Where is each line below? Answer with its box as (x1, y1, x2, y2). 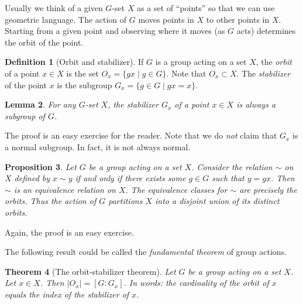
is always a (236, 98, 276, 110)
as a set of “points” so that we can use (137, 2, 275, 13)
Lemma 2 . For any (5, 98, 76, 110)
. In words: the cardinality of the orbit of (123, 277, 269, 289)
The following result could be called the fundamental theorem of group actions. (5, 246, 287, 258)
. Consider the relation (191, 160, 273, 172)
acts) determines (236, 25, 296, 37)
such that (212, 172, 245, 184)
